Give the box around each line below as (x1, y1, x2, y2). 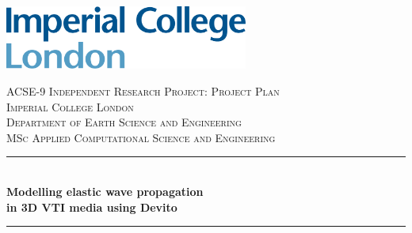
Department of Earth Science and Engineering (6, 114, 242, 130)
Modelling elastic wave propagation (6, 182, 204, 199)
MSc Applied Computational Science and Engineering (6, 129, 276, 145)
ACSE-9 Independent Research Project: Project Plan (6, 83, 280, 100)
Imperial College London (6, 98, 134, 115)
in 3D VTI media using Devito (6, 198, 177, 215)
